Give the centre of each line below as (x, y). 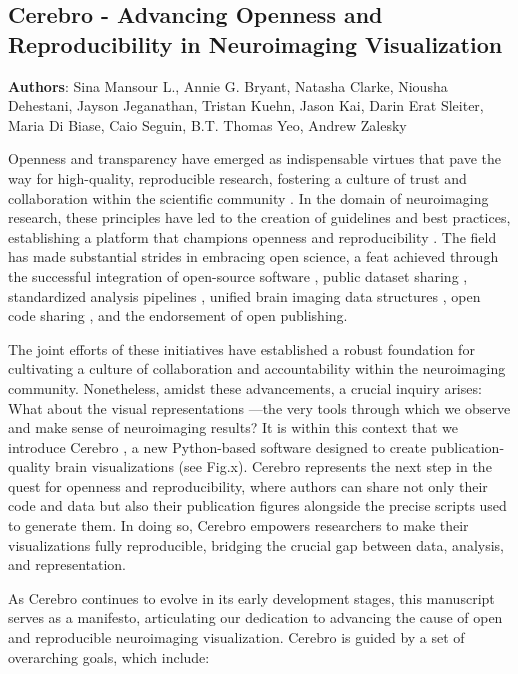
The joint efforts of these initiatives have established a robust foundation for (241, 348)
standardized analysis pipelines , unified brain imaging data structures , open (244, 295)
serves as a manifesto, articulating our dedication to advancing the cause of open (255, 617)
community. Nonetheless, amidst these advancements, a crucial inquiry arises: (245, 387)
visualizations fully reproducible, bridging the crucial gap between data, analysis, (256, 544)
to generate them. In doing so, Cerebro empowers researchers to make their (238, 525)
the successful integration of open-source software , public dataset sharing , (238, 275)
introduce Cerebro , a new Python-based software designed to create (217, 446)
